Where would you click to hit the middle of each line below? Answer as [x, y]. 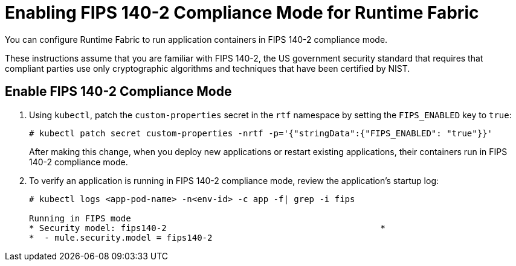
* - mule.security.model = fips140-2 [121, 237]
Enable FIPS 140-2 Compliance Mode [118, 92]
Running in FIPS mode [80, 218]
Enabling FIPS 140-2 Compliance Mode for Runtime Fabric [242, 13]
